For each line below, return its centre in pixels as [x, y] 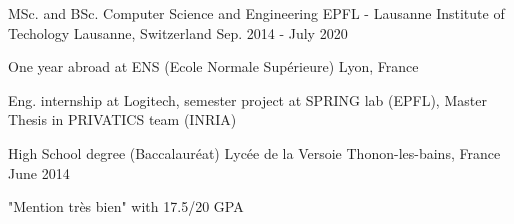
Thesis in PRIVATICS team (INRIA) [122, 119]
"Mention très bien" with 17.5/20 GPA [126, 206]
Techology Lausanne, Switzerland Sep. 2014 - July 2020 [178, 32]
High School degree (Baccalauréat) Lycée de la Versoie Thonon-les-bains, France [254, 152]
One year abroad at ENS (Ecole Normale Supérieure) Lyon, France [213, 66]
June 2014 [39, 172]
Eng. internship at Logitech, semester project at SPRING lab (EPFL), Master [247, 99]
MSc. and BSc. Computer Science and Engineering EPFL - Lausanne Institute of [256, 13]
